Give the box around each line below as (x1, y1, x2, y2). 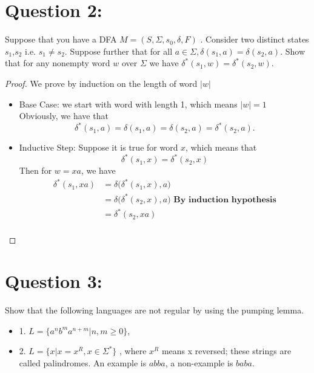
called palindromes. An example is (19, 357, 147, 369)
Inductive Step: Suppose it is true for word (19, 141, 178, 154)
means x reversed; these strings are (161, 344, 292, 357)
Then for (19, 164, 52, 177)
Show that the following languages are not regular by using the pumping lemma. (5, 304, 304, 317)
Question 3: (5, 269, 102, 293)
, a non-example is (165, 357, 233, 369)
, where (119, 344, 147, 357)
